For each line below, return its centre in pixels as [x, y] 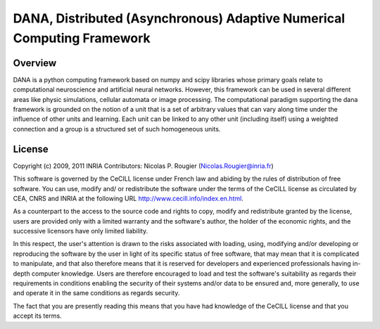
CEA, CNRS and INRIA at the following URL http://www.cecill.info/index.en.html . [128, 198]
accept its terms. [38, 316]
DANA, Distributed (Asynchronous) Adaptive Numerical [179, 18]
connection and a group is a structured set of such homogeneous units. [117, 129]
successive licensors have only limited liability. [80, 231]
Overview [35, 63]
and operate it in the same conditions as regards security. [96, 293]
